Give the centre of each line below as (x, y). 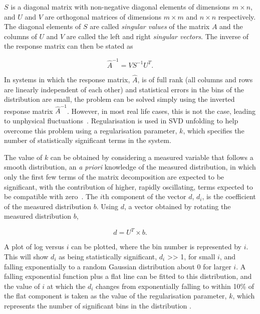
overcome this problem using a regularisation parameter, (91, 130)
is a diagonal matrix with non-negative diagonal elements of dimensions (120, 7)
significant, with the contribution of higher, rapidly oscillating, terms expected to (128, 186)
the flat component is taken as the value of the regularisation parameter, (115, 296)
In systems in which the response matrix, (67, 79)
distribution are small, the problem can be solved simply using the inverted (119, 99)
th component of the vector (144, 196)
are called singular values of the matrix (150, 26)
